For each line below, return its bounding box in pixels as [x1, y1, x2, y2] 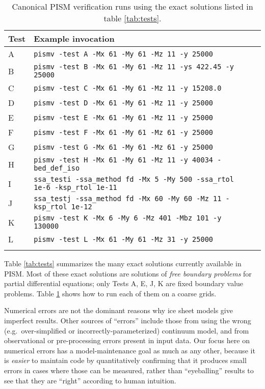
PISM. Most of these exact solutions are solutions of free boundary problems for [4, 268, 252, 279]
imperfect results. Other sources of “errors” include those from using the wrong [4, 315, 251, 325]
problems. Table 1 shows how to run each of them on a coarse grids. [4, 288, 217, 298]
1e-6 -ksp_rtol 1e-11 [34, 183, 117, 191]
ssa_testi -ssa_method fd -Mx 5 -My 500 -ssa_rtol [34, 175, 234, 183]
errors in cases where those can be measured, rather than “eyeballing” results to [4, 365, 254, 375]
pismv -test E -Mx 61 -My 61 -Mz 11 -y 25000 [34, 113, 214, 122]
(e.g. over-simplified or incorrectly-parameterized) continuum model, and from [4, 325, 249, 336]
